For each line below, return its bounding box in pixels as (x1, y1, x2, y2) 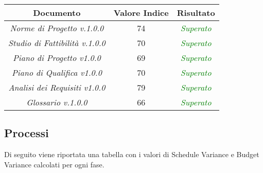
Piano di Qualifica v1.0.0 (11, 67, 102, 78)
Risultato (177, 7, 215, 18)
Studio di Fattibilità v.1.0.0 (8, 37, 106, 49)
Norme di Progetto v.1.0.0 (10, 22, 104, 34)
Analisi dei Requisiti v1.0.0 (8, 81, 106, 93)
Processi (4, 125, 49, 141)
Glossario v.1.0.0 (26, 96, 87, 108)
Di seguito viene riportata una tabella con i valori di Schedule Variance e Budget (4, 149, 259, 160)
